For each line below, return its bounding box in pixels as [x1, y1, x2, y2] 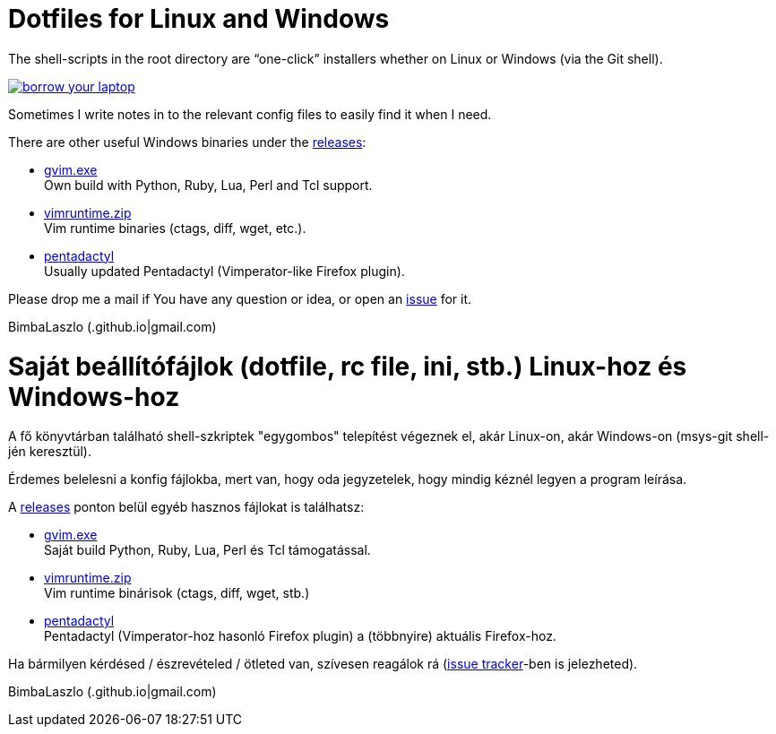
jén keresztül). [8, 444, 92, 460]
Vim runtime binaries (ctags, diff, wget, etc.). [44, 220, 306, 236]
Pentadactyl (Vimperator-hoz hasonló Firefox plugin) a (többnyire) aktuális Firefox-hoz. [44, 628, 556, 644]
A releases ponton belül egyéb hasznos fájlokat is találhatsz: [8, 499, 365, 515]
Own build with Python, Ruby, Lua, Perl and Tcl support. [44, 177, 373, 193]
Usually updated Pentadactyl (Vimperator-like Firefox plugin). [44, 263, 405, 279]
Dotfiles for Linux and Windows [8, 4, 390, 34]
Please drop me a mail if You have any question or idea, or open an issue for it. [8, 290, 472, 307]
